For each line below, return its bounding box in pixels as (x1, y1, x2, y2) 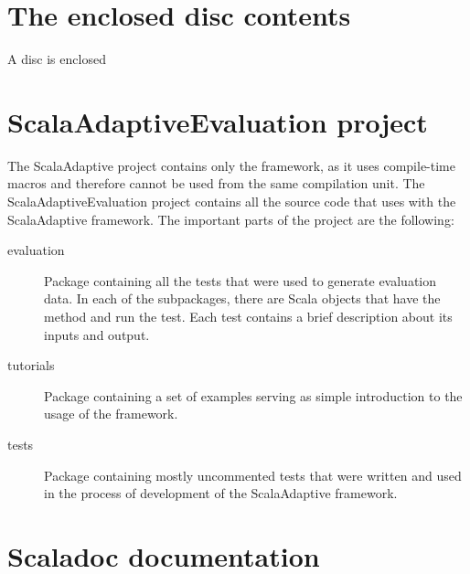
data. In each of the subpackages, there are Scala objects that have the (44, 289, 441, 308)
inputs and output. (44, 324, 150, 344)
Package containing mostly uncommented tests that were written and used (44, 465, 462, 484)
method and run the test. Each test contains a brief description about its (44, 307, 453, 325)
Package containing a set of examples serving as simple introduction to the (44, 386, 463, 405)
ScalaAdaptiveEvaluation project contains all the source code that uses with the (7, 192, 456, 211)
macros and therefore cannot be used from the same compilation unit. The (7, 174, 425, 193)
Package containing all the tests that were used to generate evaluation (44, 271, 437, 290)
